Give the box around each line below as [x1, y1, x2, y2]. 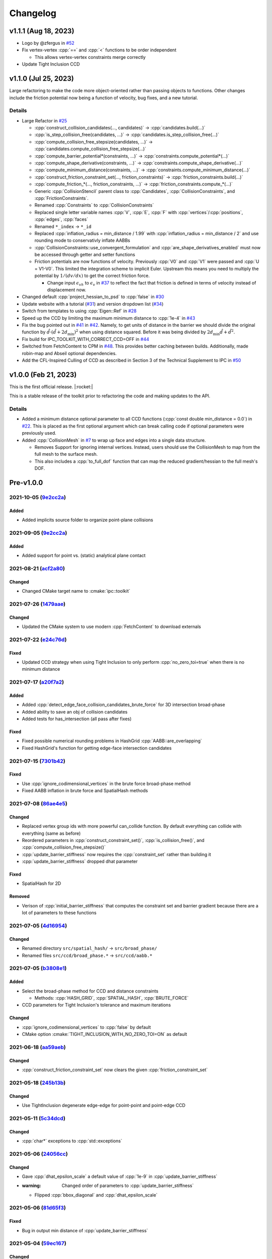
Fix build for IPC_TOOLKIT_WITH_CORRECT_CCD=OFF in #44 [22, 336, 150, 342]
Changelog [9, 8, 56, 19]
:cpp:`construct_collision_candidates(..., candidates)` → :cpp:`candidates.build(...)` [34, 125, 206, 131]
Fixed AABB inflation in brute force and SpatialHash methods [22, 788, 148, 794]
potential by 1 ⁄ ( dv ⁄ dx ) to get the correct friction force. [34, 272, 150, 279]
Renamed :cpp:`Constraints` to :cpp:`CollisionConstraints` [34, 202, 154, 208]
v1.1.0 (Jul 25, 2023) [9, 75, 74, 83]
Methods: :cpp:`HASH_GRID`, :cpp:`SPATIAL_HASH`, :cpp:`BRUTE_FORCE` [34, 995, 189, 1001]
